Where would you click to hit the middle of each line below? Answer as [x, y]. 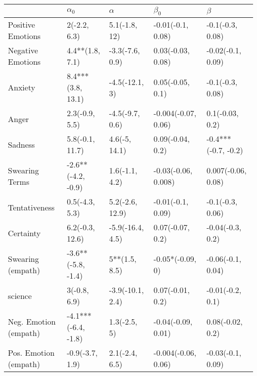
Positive [21, 25]
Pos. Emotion [31, 353]
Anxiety [22, 87]
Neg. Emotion [32, 321]
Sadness [21, 144]
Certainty [24, 233]
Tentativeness [31, 207]
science [20, 295]
